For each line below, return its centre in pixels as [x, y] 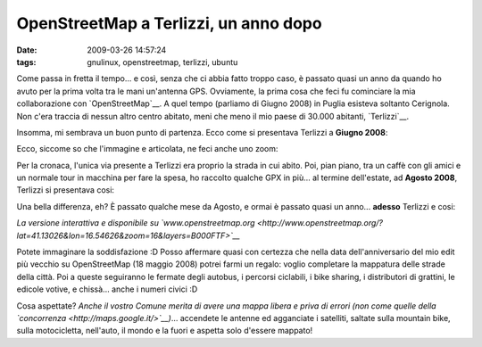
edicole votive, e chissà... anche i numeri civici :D [107, 289]
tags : [26, 62]
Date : [27, 50]
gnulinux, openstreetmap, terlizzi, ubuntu [162, 62]
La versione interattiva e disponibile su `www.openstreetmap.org [136, 223]
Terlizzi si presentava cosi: [66, 190]
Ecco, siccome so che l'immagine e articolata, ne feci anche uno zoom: [147, 149]
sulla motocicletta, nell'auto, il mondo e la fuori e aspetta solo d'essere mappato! [165, 331]
